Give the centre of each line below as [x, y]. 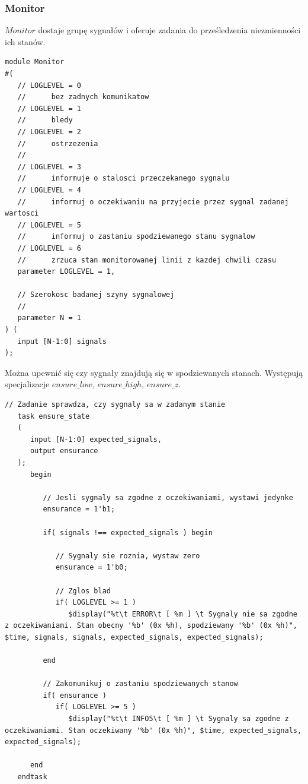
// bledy [45, 120]
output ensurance [64, 451]
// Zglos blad [83, 591]
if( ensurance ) [75, 695]
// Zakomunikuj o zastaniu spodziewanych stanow [140, 684]
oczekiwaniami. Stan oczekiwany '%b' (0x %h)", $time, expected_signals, [153, 730]
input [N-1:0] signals [62, 341]
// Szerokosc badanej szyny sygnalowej [96, 295]
